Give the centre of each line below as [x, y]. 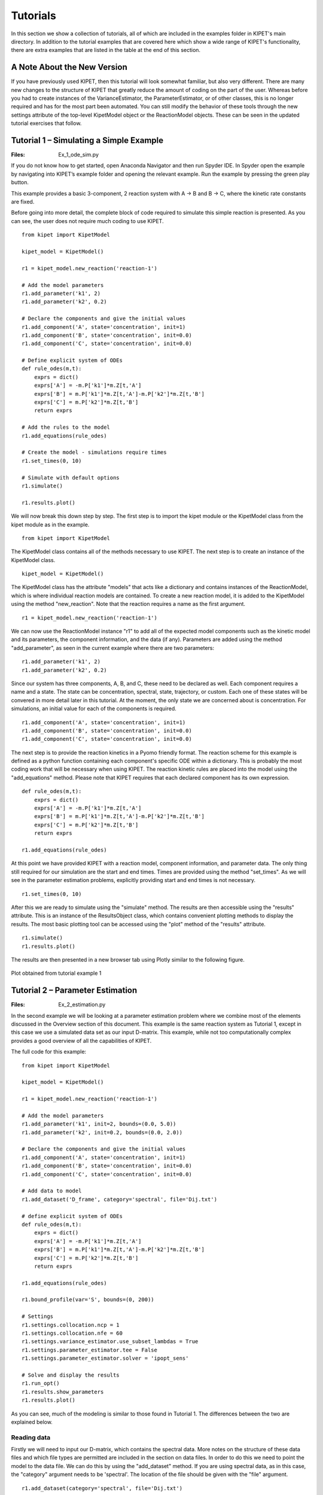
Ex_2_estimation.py [82, 1005]
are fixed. [23, 202]
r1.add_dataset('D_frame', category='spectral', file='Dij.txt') [120, 1199]
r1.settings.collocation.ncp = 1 [71, 1325]
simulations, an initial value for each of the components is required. [94, 709]
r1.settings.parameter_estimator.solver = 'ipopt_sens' [105, 1358]
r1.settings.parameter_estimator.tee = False [90, 1350]
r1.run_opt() [41, 1383]
